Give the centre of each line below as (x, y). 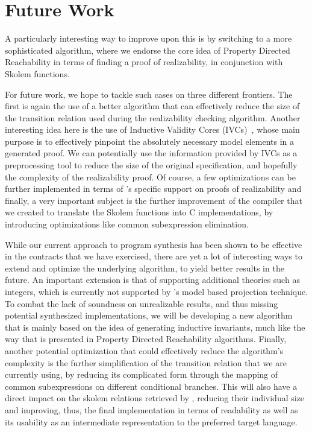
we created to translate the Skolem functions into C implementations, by (139, 212)
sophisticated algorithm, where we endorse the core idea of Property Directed (148, 50)
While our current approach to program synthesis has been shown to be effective (154, 244)
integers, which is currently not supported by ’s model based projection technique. (157, 291)
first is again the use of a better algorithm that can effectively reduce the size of (152, 106)
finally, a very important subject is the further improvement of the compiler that (154, 200)
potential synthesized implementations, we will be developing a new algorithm (149, 315)
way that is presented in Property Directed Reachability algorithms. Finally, (146, 339)
